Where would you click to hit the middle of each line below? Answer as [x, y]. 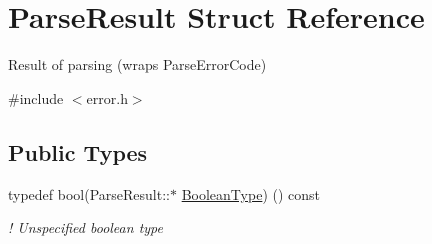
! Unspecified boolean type [85, 227]
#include [36, 97]
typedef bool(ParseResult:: [89, 193]
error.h [107, 97]
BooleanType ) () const [250, 193]
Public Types [78, 151]
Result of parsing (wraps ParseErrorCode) [137, 64]
